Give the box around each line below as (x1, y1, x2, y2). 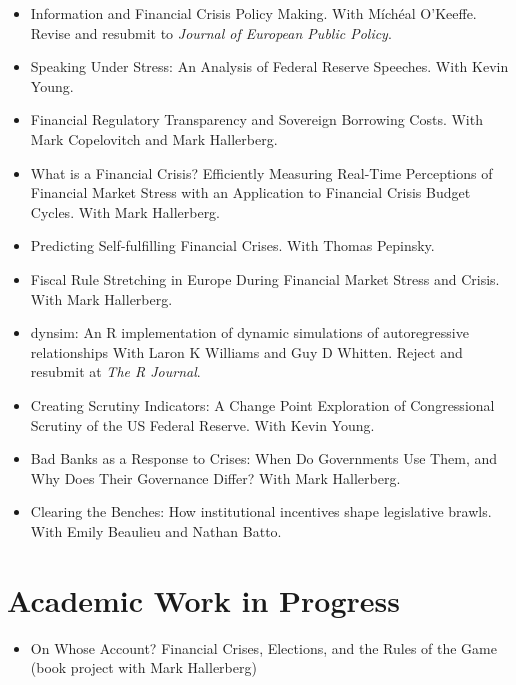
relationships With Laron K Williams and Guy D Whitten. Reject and (30, 341, 463, 362)
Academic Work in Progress (7, 579, 401, 620)
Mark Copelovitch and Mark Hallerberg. (30, 128, 278, 149)
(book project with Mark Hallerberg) (30, 657, 257, 678)
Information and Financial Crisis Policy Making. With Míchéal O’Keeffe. (30, 3, 477, 23)
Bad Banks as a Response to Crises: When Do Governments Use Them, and (30, 448, 498, 469)
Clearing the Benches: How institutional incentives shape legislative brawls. (30, 501, 492, 522)
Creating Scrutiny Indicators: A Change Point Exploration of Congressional (30, 394, 495, 415)
